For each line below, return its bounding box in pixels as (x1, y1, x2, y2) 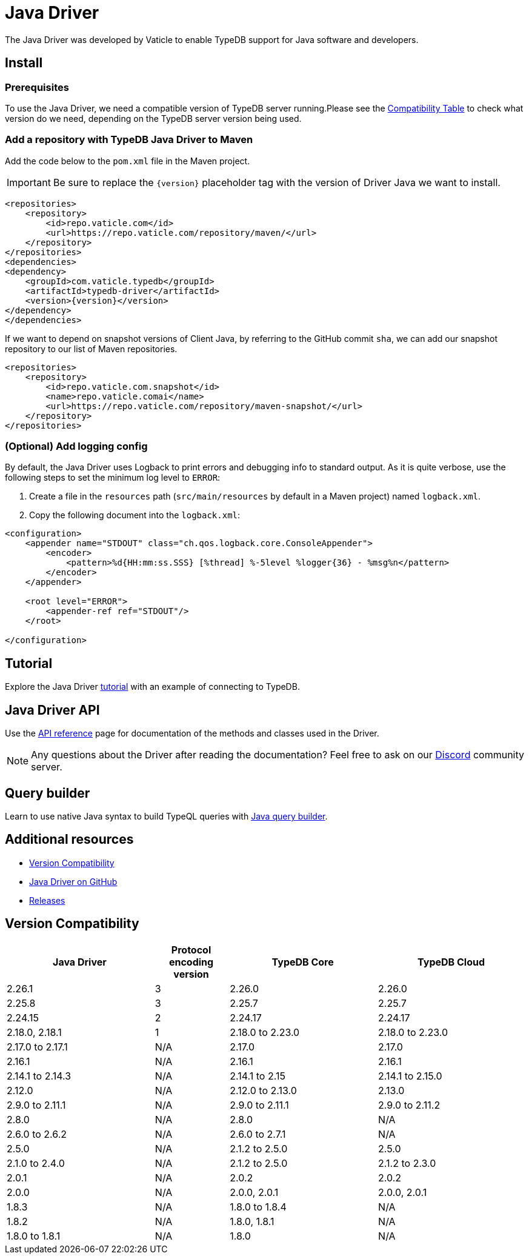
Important (7, 176, 51, 189)
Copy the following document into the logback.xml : (29, 510, 241, 521)
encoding (168, 955, 214, 968)
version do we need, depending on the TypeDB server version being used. (5, 113, 302, 124)
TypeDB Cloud (418, 955, 485, 968)
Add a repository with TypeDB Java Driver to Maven (5, 133, 253, 146)
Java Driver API (5, 702, 100, 718)
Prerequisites (5, 81, 69, 93)
